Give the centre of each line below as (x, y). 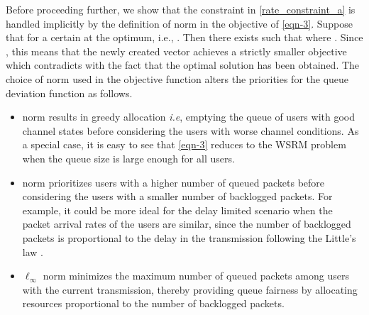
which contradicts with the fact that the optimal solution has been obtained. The (183, 65)
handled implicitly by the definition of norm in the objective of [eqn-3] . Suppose (180, 23)
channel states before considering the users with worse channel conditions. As (191, 130)
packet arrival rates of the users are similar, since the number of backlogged (187, 224)
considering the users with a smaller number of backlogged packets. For (177, 196)
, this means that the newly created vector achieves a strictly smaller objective (176, 51)
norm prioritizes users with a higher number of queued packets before (174, 182)
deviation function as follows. (69, 93)
